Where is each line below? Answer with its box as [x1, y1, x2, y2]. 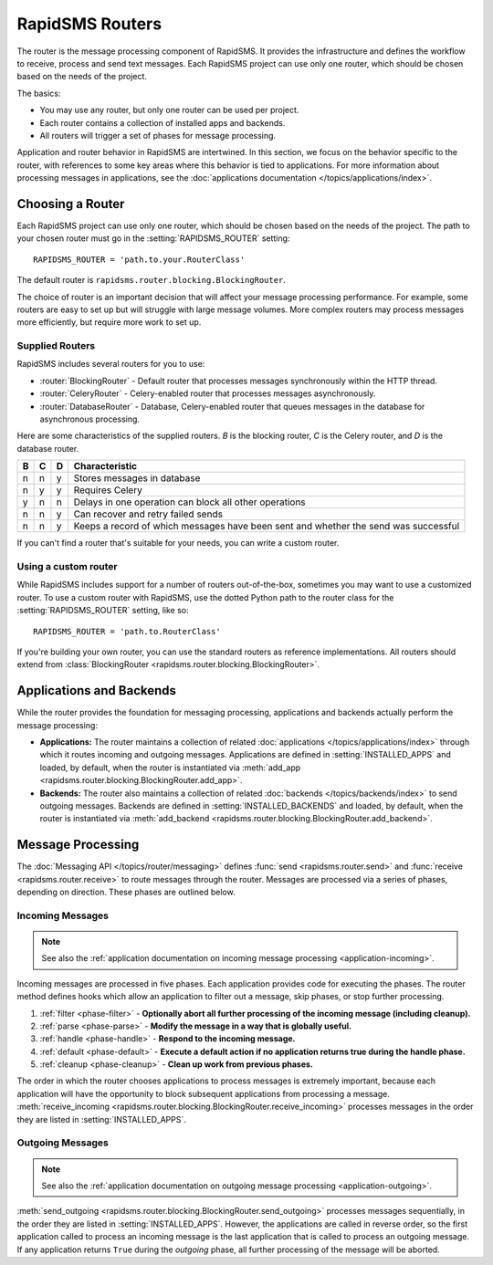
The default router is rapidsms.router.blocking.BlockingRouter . [16, 275, 287, 286]
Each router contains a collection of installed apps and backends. [39, 117, 286, 128]
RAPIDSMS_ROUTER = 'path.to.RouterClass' [33, 626, 221, 636]
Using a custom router [16, 559, 118, 572]
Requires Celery [73, 484, 143, 497]
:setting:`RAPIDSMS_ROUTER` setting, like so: [16, 605, 189, 616]
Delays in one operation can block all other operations [73, 496, 306, 508]
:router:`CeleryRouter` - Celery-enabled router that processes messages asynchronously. [39, 388, 376, 399]
